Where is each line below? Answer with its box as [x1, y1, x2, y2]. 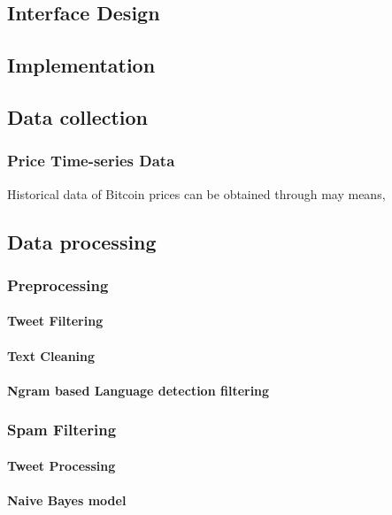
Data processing [7, 227, 157, 255]
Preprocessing [7, 273, 109, 296]
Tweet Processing [7, 456, 116, 474]
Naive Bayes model [7, 490, 127, 509]
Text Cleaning [7, 346, 96, 365]
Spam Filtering [7, 419, 117, 441]
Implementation [7, 51, 156, 79]
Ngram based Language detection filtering [7, 380, 270, 399]
